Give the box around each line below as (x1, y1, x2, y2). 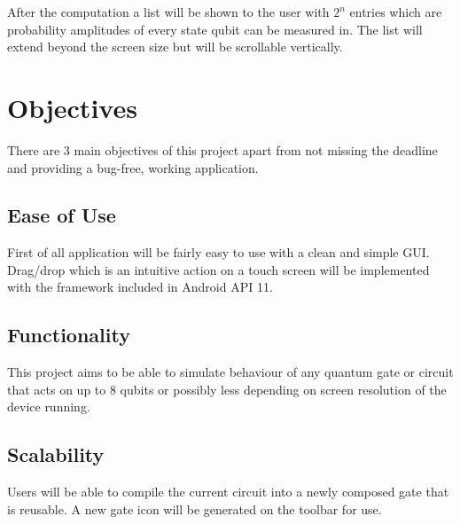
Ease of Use (7, 201, 116, 229)
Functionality (7, 321, 130, 348)
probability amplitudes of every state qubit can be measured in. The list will (7, 20, 423, 38)
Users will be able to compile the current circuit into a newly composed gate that (7, 482, 449, 501)
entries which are (349, 3, 442, 20)
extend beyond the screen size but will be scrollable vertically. (7, 37, 343, 56)
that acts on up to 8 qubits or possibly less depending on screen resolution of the (7, 379, 447, 398)
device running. (7, 397, 90, 416)
